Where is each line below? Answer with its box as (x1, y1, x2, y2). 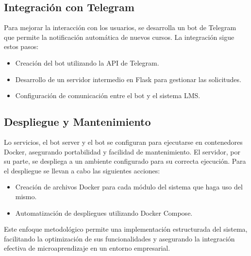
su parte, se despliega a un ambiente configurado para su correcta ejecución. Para (4, 156, 246, 166)
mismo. (15, 191, 37, 201)
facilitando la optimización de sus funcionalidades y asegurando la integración (4, 233, 235, 243)
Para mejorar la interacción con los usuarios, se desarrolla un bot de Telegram (4, 22, 236, 33)
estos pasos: (4, 41, 39, 51)
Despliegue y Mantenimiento (4, 114, 151, 129)
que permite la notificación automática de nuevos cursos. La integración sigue (4, 32, 234, 42)
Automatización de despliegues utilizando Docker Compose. (15, 207, 193, 218)
